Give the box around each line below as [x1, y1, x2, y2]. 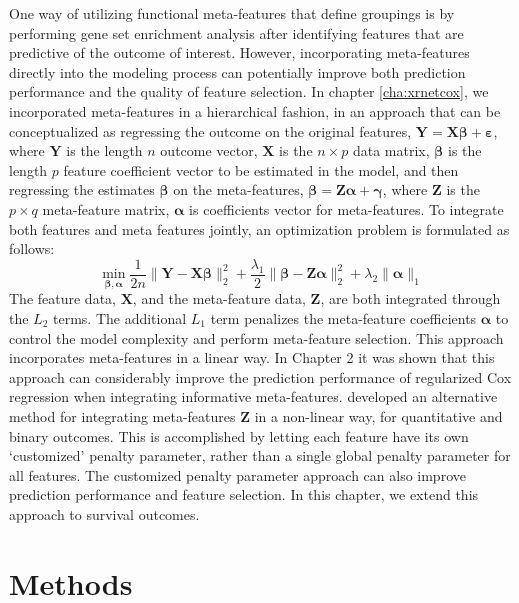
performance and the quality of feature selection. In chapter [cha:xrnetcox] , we [9, 81, 489, 102]
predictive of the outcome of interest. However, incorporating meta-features [9, 42, 470, 63]
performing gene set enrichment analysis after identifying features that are [9, 22, 464, 43]
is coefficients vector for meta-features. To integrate [189, 198, 504, 219]
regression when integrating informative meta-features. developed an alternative [9, 386, 498, 407]
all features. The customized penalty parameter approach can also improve [9, 464, 466, 485]
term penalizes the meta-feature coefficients [210, 308, 477, 328]
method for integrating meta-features [9, 405, 236, 426]
